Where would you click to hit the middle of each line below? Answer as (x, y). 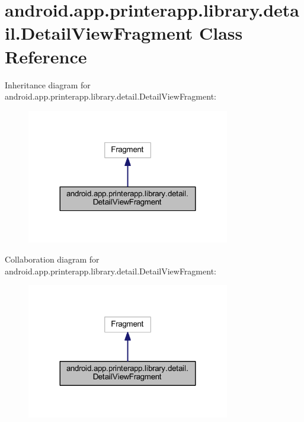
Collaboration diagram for (52, 259)
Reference (46, 56)
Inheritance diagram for (48, 84)
